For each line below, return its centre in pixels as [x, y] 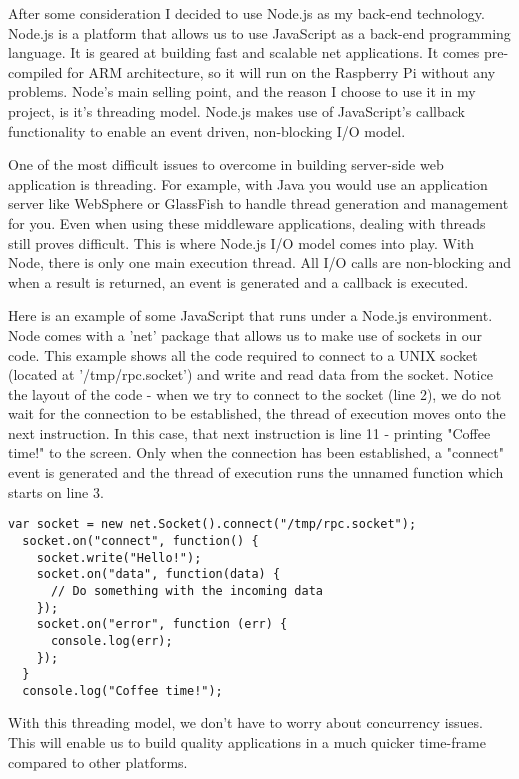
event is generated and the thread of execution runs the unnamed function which [256, 472]
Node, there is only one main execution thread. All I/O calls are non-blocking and [260, 262]
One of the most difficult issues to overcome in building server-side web [226, 164]
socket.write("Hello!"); [119, 557]
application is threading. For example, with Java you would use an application [248, 183]
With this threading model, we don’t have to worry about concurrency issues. [245, 722]
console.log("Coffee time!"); [122, 690]
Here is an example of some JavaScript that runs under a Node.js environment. [250, 315]
